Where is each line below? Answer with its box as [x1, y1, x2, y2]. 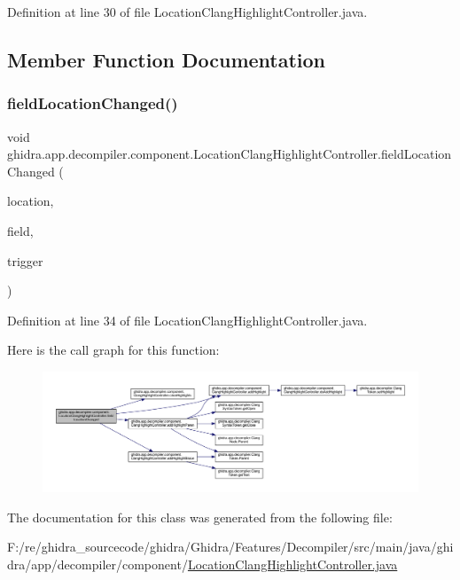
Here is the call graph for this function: [7, 341, 220, 359]
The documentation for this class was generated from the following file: [7, 507, 393, 526]
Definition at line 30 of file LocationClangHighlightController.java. [7, 3, 368, 20]
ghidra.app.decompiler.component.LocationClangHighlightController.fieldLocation [7, 145, 452, 163]
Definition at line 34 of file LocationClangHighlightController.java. [7, 310, 368, 329]
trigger [7, 251, 43, 270]
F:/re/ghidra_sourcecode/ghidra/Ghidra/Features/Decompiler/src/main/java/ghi [7, 537, 454, 556]
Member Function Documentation [7, 45, 326, 73]
